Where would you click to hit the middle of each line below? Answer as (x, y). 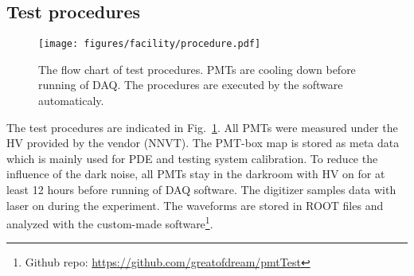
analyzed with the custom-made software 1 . (110, 222)
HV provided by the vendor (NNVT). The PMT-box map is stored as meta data (203, 143)
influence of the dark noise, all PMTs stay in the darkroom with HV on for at (196, 174)
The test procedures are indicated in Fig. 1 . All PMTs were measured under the (202, 127)
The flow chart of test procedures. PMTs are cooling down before (197, 69)
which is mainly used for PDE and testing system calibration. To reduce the (192, 158)
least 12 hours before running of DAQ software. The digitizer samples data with (201, 190)
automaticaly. (71, 101)
